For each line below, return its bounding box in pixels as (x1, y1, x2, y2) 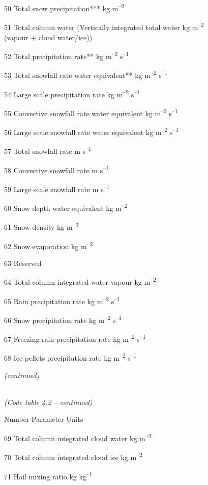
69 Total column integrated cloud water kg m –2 (4, 432, 152, 443)
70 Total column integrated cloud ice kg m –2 (4, 450, 142, 462)
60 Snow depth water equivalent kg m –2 (4, 201, 128, 213)
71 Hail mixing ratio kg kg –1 (4, 469, 93, 481)
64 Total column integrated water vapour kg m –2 (4, 275, 156, 287)
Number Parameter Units (4, 414, 83, 424)
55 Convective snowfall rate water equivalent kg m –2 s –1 (4, 106, 178, 118)
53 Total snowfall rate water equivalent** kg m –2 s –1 (4, 68, 168, 80)
